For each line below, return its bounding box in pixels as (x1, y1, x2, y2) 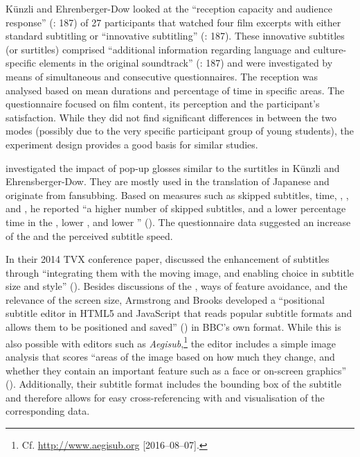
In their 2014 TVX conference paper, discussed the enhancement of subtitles (6, 252, 330, 266)
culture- (313, 42, 347, 56)
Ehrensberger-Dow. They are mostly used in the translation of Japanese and (6, 174, 330, 189)
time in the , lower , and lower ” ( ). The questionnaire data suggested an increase (6, 214, 351, 229)
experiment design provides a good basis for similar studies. (6, 137, 258, 151)
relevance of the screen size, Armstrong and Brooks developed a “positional (6, 292, 325, 307)
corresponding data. (6, 404, 90, 418)
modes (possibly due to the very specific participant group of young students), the (6, 123, 354, 138)
